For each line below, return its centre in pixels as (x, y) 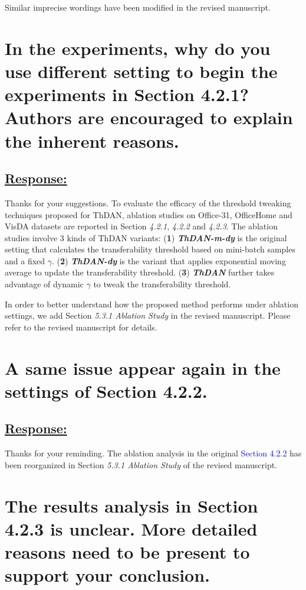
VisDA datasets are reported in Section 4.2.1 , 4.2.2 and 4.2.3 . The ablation (141, 226)
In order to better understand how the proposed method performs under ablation (152, 304)
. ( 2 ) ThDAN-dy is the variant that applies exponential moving (169, 260)
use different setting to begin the (141, 71)
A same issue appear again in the (143, 367)
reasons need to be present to (127, 551)
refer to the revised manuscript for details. (81, 327)
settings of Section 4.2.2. (106, 390)
